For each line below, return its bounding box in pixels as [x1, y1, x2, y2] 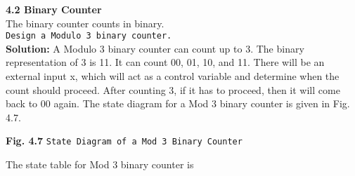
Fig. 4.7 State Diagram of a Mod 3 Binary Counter [6, 133, 243, 148]
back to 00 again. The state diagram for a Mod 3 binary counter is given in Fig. [6, 96, 350, 111]
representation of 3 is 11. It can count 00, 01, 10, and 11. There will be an [6, 55, 325, 69]
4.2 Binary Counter [6, 2, 102, 16]
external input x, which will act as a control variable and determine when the [6, 69, 340, 83]
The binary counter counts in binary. [6, 15, 164, 30]
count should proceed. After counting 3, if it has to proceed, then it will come [6, 82, 340, 97]
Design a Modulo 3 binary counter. [6, 31, 172, 41]
